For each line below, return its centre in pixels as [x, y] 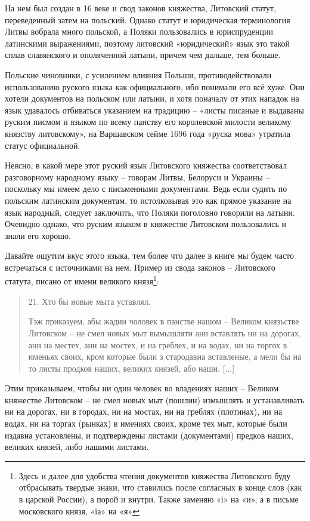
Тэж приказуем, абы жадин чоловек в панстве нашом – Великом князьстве [164, 321]
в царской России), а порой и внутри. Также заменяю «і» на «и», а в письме [159, 499]
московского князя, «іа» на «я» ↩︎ [79, 511]
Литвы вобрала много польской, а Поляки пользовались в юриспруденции [139, 31]
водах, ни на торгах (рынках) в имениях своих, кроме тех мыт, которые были [146, 423]
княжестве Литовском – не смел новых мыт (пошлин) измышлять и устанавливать [155, 399]
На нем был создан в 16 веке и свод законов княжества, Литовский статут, [140, 8]
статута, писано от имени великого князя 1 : [82, 280]
